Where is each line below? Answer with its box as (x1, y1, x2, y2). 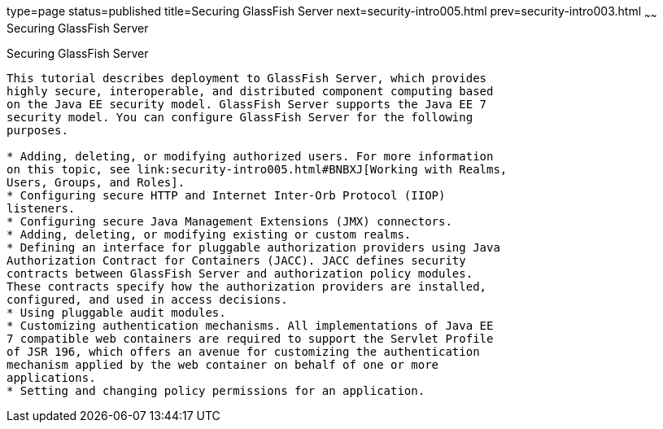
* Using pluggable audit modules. (7, 305, 226, 319)
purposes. (7, 123, 68, 137)
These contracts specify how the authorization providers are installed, (7, 279, 487, 293)
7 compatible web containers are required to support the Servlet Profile (7, 331, 494, 345)
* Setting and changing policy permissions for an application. (7, 383, 425, 397)
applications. (7, 370, 96, 384)
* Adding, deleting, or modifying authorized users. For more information (7, 149, 494, 163)
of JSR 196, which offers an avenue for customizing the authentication (7, 344, 480, 358)
